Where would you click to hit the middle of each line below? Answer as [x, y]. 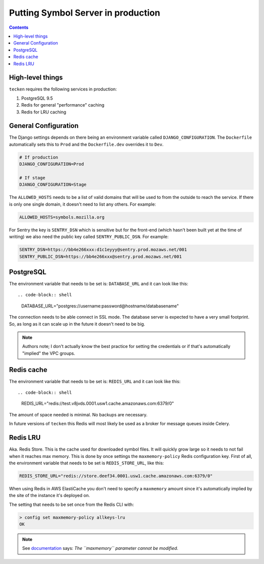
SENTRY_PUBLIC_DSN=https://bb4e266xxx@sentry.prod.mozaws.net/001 [100, 256]
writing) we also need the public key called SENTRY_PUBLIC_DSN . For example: [89, 237]
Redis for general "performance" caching [63, 105]
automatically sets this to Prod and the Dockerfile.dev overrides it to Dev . [86, 144]
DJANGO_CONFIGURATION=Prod [52, 164]
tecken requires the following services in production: [63, 89]
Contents [19, 27]
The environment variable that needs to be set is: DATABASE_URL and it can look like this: [99, 284]
